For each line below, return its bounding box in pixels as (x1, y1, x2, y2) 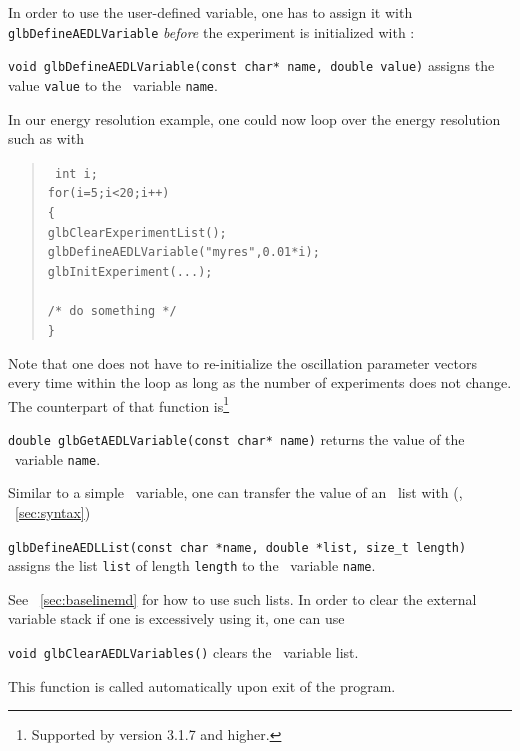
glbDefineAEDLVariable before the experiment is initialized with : (8, 21, 415, 42)
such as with (8, 128, 84, 149)
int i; (54, 166, 98, 181)
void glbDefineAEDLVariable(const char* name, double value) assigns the (8, 55, 495, 76)
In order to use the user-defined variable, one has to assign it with (8, 2, 413, 22)
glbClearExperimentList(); (47, 225, 227, 240)
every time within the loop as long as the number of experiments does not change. (8, 372, 512, 393)
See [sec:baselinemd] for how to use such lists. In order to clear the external (8, 588, 477, 609)
